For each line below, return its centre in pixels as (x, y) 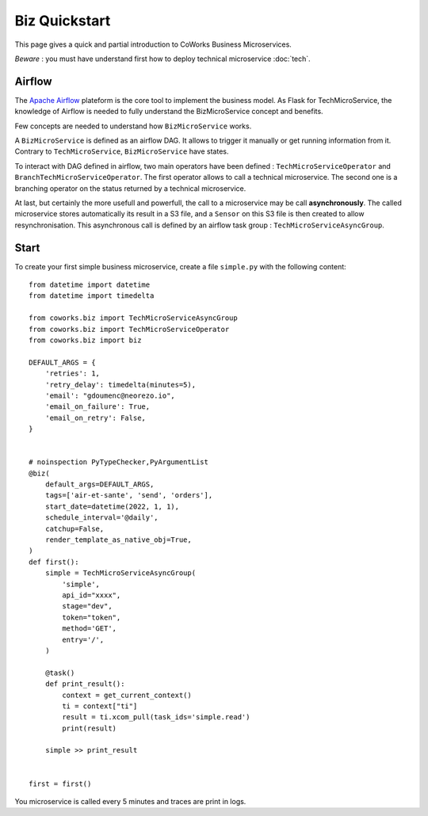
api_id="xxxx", (92, 595)
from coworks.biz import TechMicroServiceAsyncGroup (133, 318)
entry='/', (83, 639)
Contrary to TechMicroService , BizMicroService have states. (122, 151)
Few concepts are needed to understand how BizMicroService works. (133, 126)
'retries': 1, (73, 374)
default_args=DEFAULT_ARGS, (99, 484)
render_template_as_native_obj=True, (118, 540)
